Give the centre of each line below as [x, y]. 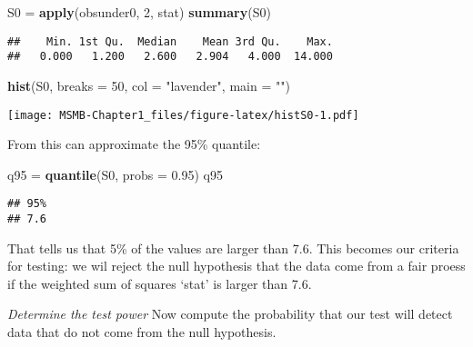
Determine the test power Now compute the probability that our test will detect [230, 314]
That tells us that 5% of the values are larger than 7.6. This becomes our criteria [233, 248]
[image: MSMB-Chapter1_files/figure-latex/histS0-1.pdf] [183, 115]
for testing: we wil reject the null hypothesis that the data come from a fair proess [236, 266]
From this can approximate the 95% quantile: [134, 144]
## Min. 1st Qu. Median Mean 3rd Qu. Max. [170, 41]
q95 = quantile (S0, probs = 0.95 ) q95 [115, 174]
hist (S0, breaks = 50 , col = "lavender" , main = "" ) [149, 85]
